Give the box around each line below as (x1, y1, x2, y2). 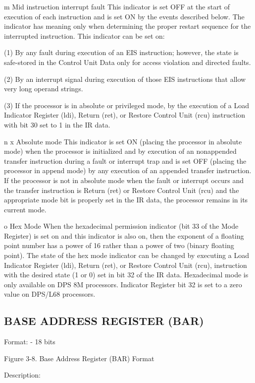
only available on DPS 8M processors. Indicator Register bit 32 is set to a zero (4, 279, 242, 289)
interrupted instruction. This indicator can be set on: (4, 30, 165, 41)
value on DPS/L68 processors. (4, 289, 96, 299)
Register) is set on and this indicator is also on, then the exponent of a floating (4, 230, 244, 241)
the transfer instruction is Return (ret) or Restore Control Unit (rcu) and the (4, 185, 239, 195)
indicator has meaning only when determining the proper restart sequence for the (4, 21, 251, 31)
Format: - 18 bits (4, 336, 55, 347)
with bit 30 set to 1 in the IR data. (4, 119, 110, 129)
